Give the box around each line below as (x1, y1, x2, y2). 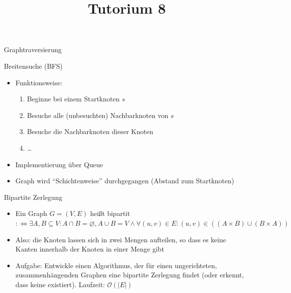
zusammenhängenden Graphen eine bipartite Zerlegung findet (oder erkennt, (15, 270, 244, 280)
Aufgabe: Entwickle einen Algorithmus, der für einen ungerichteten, (15, 260, 217, 270)
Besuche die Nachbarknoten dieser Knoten (27, 126, 154, 137)
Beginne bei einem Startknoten (27, 94, 120, 104)
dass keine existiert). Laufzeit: (15, 279, 105, 289)
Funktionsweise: (15, 77, 62, 87)
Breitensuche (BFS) (4, 60, 63, 71)
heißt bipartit (90, 208, 130, 218)
